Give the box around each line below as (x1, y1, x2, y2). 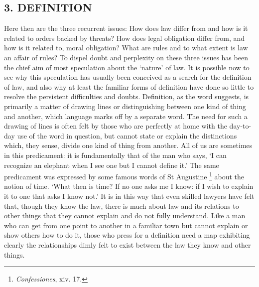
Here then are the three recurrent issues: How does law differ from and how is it (4, 23, 248, 33)
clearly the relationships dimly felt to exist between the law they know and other (4, 239, 251, 250)
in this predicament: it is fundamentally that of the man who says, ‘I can (4, 149, 227, 160)
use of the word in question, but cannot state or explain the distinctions (17, 130, 237, 141)
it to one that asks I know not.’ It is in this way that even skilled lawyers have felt (4, 190, 255, 201)
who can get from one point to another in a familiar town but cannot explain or (4, 220, 248, 230)
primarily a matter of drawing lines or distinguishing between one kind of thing (4, 101, 246, 111)
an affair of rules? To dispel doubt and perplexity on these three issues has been (4, 52, 248, 62)
